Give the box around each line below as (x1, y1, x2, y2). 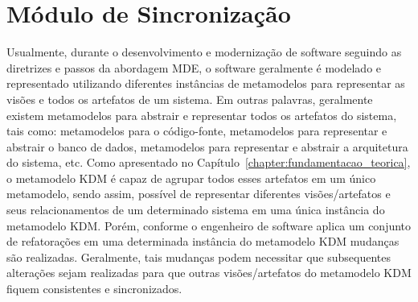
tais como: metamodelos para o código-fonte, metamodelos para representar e (6, 122, 387, 139)
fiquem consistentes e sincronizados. (6, 280, 182, 297)
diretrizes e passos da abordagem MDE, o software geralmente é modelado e (6, 59, 382, 76)
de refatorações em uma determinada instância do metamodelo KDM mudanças (6, 233, 400, 250)
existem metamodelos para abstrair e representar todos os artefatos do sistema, (6, 106, 397, 123)
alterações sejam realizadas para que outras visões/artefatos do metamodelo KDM (6, 264, 412, 281)
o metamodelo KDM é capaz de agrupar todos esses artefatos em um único (6, 169, 376, 186)
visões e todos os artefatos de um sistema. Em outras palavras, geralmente (6, 90, 373, 107)
